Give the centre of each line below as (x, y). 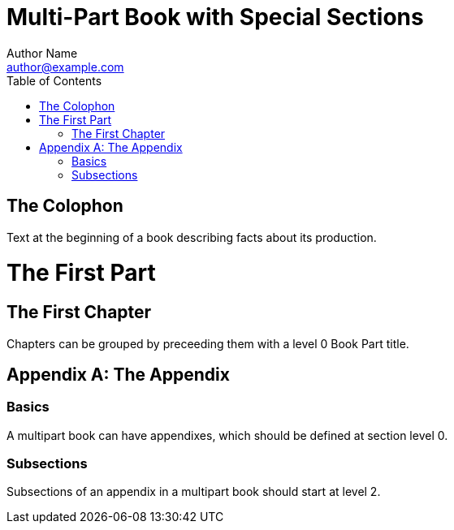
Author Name (42, 53)
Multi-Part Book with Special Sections (215, 17)
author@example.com (65, 67)
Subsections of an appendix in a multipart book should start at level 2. (194, 492)
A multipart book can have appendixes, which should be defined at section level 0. (227, 435)
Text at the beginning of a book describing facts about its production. (192, 237)
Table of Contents (54, 80)
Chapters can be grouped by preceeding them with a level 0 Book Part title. (208, 343)
